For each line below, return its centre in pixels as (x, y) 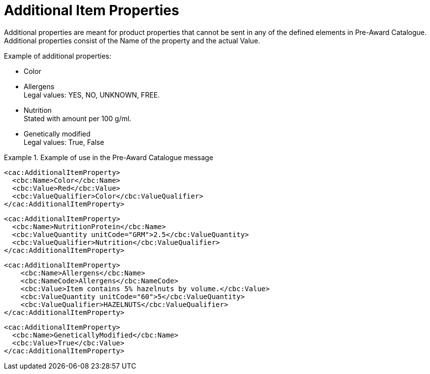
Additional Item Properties (92, 10)
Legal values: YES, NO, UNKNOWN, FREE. (92, 95)
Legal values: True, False (64, 142)
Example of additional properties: (58, 56)
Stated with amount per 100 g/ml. (78, 118)
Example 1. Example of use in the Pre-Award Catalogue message (109, 157)
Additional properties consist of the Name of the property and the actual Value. (132, 40)
